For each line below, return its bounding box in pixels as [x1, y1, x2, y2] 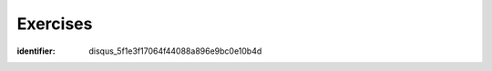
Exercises [16, 14, 93, 34]
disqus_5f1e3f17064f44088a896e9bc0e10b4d [88, 46, 262, 56]
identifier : [16, 46, 56, 56]
